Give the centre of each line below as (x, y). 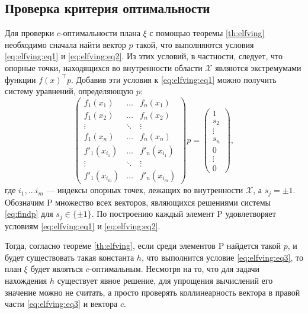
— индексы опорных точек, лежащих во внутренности (145, 190)
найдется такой (254, 246)
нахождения (26, 280)
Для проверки (30, 33)
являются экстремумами (258, 67)
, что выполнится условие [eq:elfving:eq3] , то (222, 257)
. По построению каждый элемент (153, 214)
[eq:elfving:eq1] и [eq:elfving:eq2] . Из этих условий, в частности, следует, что (144, 56)
